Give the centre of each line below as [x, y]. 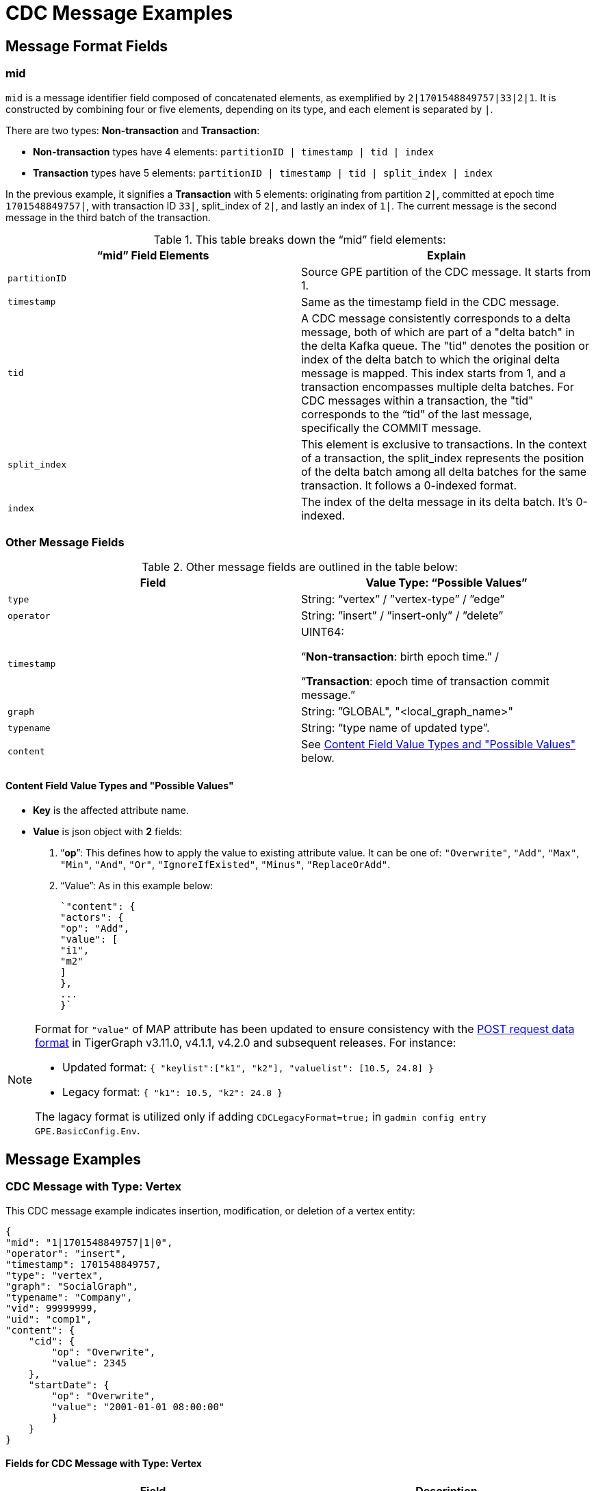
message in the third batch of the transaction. [108, 217]
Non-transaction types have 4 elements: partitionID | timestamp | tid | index [233, 151]
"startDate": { [69, 1385]
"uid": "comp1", [49, 1319]
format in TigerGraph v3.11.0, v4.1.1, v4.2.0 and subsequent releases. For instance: [246, 1042]
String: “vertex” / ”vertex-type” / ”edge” [403, 599]
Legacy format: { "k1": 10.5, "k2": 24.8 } [172, 1092]
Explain [446, 255]
